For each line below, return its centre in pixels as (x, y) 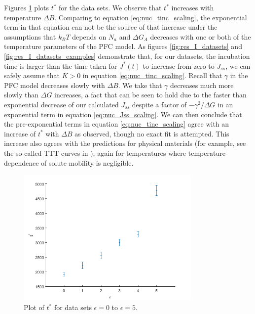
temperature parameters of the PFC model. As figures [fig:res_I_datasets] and (123, 46)
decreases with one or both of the (200, 36)
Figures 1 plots (27, 7)
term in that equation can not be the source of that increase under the (111, 27)
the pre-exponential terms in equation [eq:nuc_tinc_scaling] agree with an (117, 124)
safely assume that (32, 75)
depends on (89, 36)
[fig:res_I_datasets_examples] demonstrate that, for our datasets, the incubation (127, 56)
